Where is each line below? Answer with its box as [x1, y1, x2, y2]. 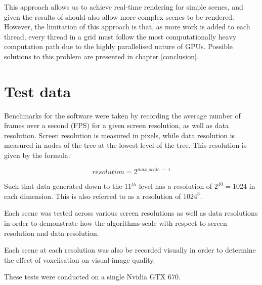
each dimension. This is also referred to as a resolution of [4, 190, 181, 201]
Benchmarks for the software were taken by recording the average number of [4, 110, 241, 120]
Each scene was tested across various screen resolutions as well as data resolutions [4, 208, 258, 218]
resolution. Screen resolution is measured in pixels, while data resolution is [4, 130, 235, 140]
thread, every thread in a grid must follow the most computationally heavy [4, 31, 237, 42]
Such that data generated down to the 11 [4, 181, 132, 191]
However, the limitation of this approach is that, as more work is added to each [4, 21, 250, 32]
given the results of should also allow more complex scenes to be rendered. [4, 11, 234, 22]
